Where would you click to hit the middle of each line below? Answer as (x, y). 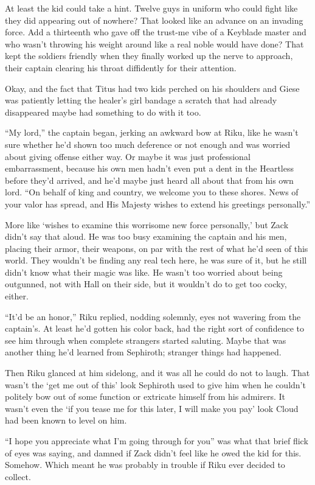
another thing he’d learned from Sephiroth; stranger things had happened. (143, 352)
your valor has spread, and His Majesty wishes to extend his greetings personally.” (158, 204)
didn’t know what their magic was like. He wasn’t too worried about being (144, 272)
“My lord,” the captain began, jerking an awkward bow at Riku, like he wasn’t (152, 132)
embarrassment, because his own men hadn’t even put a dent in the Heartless (149, 168)
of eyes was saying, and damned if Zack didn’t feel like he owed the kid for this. (153, 452)
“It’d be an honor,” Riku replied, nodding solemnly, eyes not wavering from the (153, 316)
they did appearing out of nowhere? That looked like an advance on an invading (154, 20)
